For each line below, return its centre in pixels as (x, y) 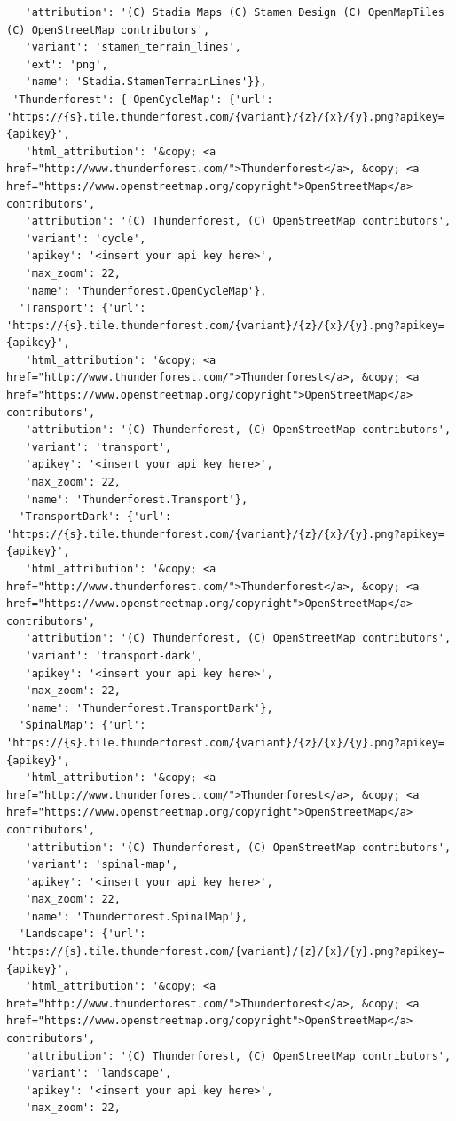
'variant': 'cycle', (86, 238)
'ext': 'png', (67, 64)
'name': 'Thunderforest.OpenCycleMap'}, (146, 291)
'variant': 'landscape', (98, 1074)
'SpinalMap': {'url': (83, 726)
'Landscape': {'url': (83, 934)
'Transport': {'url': (83, 308)
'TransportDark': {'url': (95, 517)
